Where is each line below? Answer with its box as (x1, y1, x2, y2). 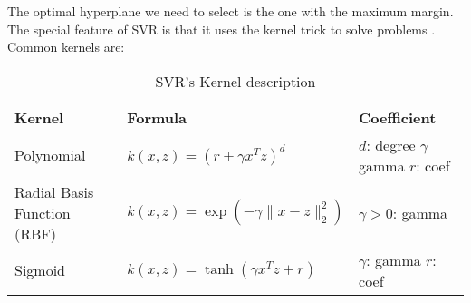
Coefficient (359, 106, 437, 128)
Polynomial (14, 144, 86, 166)
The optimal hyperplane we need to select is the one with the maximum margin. (7, 2, 454, 20)
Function (14, 201, 71, 223)
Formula (127, 106, 187, 128)
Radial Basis (14, 181, 94, 202)
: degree (366, 133, 416, 155)
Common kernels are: (7, 37, 125, 56)
